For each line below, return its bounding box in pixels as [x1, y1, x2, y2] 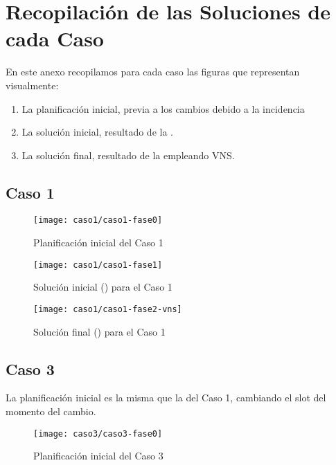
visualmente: [6, 77, 59, 92]
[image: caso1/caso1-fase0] [33, 215, 163, 226]
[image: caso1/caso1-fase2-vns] [33, 304, 182, 314]
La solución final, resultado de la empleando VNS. [21, 147, 235, 162]
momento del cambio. [6, 404, 96, 419]
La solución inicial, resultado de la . [21, 125, 173, 139]
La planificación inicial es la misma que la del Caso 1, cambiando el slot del [6, 390, 326, 405]
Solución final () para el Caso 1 [33, 324, 166, 338]
